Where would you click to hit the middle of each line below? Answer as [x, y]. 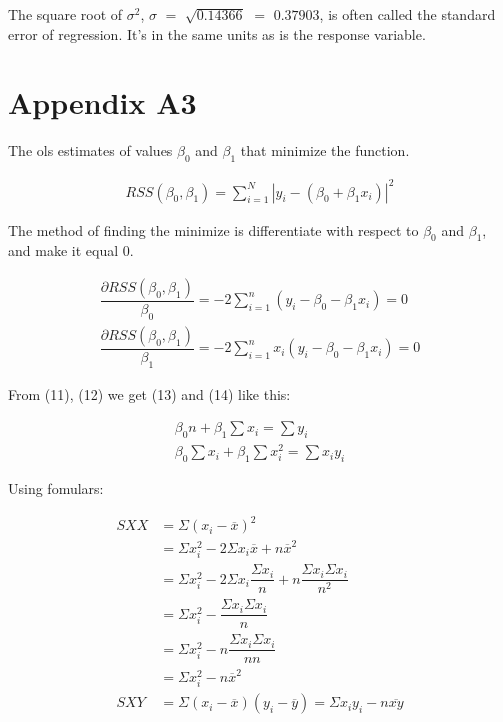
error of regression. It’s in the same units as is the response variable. [217, 33]
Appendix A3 [102, 102]
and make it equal [63, 250]
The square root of [65, 14]
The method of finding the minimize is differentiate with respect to [213, 229]
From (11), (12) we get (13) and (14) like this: [149, 393]
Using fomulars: [56, 488]
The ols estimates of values [90, 150]
